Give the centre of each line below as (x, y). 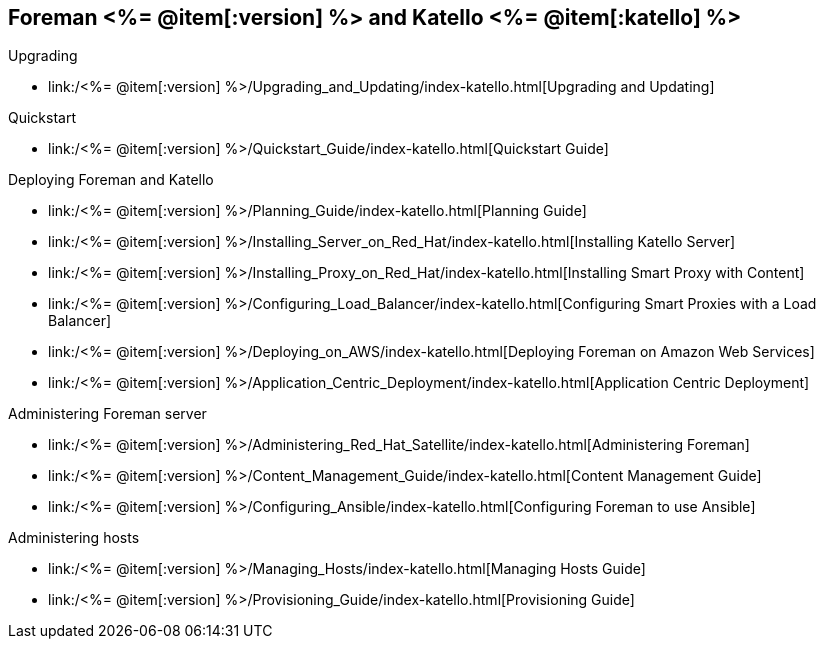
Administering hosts (74, 538)
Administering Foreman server (107, 414)
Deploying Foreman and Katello (111, 180)
